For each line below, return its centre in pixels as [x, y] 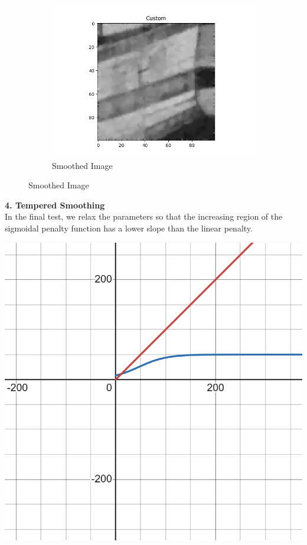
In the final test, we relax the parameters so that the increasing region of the [144, 216]
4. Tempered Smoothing [55, 205]
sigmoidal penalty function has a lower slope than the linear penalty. [129, 228]
